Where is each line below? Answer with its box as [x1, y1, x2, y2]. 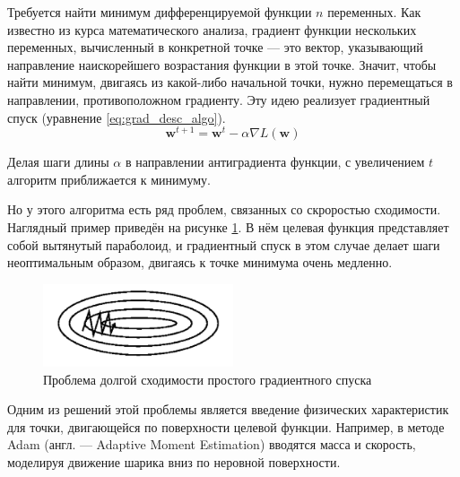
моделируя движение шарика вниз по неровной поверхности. [7, 452, 341, 471]
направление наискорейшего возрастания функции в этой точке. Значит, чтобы [7, 55, 437, 74]
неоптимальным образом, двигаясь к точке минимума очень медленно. [7, 253, 393, 272]
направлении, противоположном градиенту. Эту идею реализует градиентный [7, 90, 430, 108]
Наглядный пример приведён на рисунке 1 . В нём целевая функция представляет [7, 218, 449, 237]
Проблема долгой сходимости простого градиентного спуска [43, 369, 372, 388]
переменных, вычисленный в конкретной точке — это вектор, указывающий [7, 38, 423, 56]
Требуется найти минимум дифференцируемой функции [7, 3, 312, 21]
